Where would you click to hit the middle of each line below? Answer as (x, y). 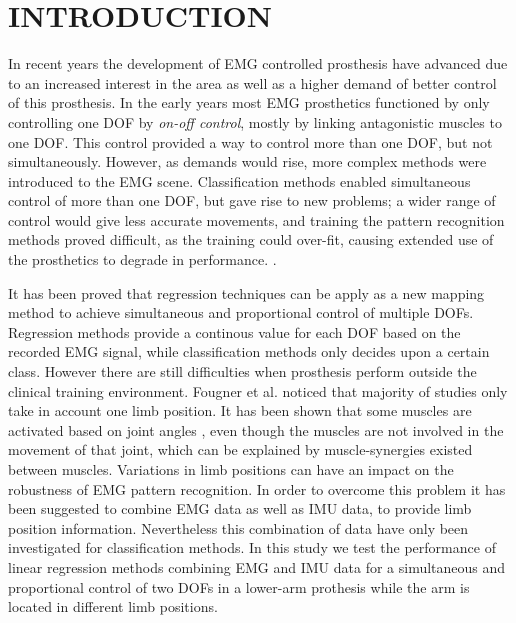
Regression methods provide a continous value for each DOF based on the (234, 331)
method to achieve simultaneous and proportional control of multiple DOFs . (241, 312)
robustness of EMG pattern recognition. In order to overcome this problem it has (257, 488)
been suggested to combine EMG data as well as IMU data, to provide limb (240, 508)
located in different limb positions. (113, 606)
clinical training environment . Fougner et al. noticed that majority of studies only (258, 390)
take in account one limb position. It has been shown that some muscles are (240, 410)
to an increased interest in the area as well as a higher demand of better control (252, 82)
